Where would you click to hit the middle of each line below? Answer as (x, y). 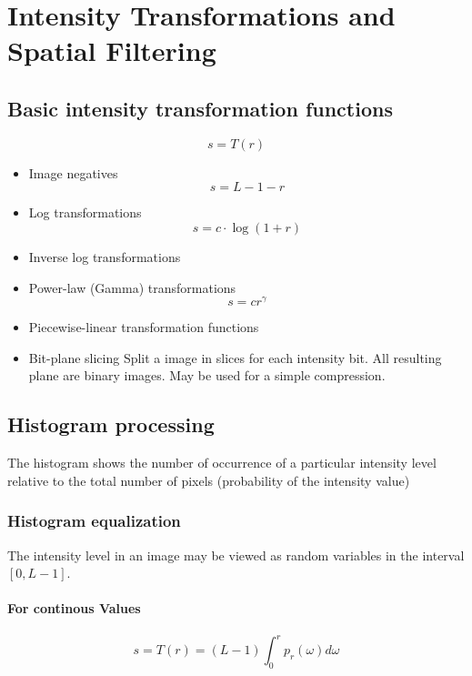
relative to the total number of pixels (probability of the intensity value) (209, 480)
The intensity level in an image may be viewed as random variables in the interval (236, 555)
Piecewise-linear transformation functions (144, 327)
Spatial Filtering (112, 50)
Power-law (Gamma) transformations (132, 287)
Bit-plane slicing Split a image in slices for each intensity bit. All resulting (235, 357)
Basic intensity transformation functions (200, 108)
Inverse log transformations (105, 256)
